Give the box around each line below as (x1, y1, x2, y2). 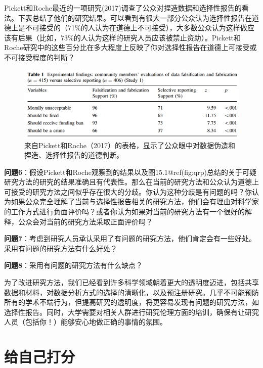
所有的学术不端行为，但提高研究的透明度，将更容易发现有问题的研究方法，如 (4, 297, 259, 307)
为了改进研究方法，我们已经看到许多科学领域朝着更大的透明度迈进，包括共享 (4, 277, 259, 288)
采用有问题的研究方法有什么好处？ (4, 243, 117, 253)
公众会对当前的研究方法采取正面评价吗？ (18, 216, 153, 226)
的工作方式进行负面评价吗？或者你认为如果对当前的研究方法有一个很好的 (4, 206, 245, 217)
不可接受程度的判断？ (4, 52, 75, 62)
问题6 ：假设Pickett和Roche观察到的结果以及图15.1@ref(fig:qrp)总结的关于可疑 (4, 166, 256, 177)
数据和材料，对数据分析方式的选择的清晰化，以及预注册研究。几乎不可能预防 (4, 287, 259, 297)
